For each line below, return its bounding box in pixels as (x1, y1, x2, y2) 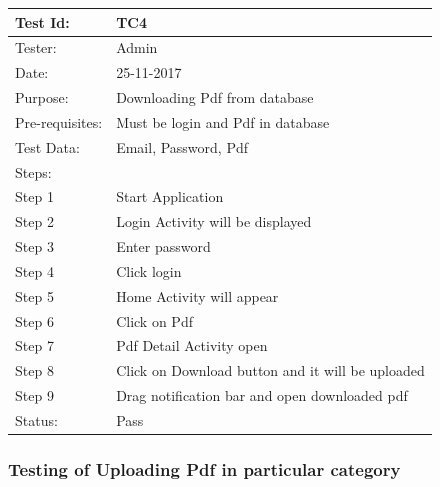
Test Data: (15, 136, 80, 157)
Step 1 (15, 186, 54, 207)
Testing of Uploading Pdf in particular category (8, 457, 401, 482)
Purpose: (15, 87, 69, 108)
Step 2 (15, 211, 54, 232)
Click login (116, 260, 182, 281)
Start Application (116, 186, 224, 207)
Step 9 (15, 385, 54, 406)
